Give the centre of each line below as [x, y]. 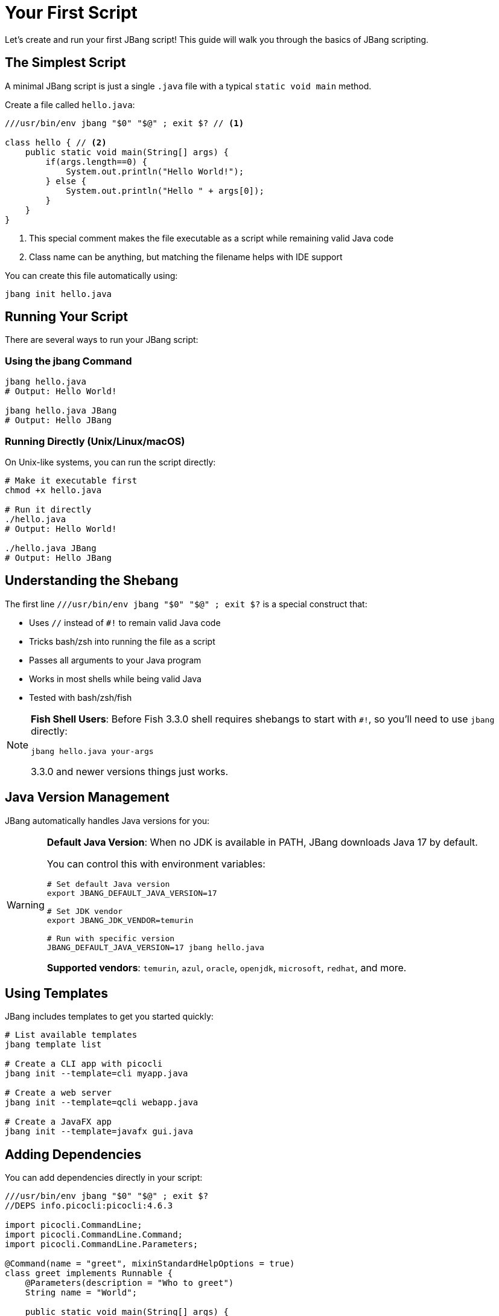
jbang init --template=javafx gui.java [99, 1132]
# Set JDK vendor [85, 911]
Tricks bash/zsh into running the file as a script [122, 641]
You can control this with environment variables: [156, 864]
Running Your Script [66, 317]
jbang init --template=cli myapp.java [97, 1074]
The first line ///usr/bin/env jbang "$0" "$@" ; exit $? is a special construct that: [186, 604]
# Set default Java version [108, 884]
